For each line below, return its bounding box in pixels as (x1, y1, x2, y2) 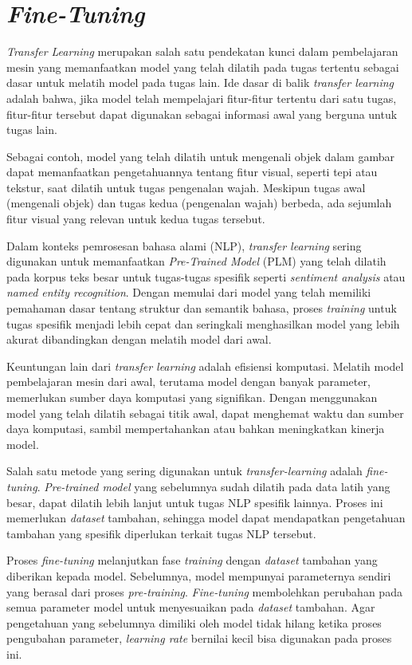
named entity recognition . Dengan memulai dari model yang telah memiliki (6, 284, 371, 301)
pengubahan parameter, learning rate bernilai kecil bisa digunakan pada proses (6, 630, 392, 647)
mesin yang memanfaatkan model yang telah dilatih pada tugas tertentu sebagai (6, 58, 399, 75)
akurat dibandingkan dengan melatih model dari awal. (6, 331, 272, 348)
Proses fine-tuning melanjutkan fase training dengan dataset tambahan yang (6, 552, 378, 569)
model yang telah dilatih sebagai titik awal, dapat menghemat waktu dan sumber (6, 404, 404, 421)
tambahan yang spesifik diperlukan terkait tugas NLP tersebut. (6, 525, 316, 541)
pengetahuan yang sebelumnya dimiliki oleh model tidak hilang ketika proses (6, 614, 382, 631)
